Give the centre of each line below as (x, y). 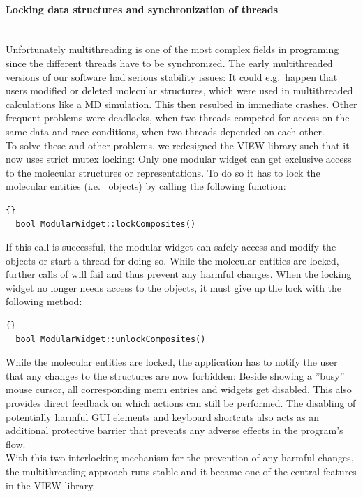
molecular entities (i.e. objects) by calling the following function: (146, 186)
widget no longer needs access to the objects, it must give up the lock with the (174, 287)
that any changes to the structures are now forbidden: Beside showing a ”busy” (175, 375)
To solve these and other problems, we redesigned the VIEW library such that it (178, 145)
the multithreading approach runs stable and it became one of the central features (181, 472)
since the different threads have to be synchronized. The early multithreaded (169, 62)
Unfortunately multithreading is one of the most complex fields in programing (172, 49)
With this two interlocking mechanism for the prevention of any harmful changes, (180, 458)
